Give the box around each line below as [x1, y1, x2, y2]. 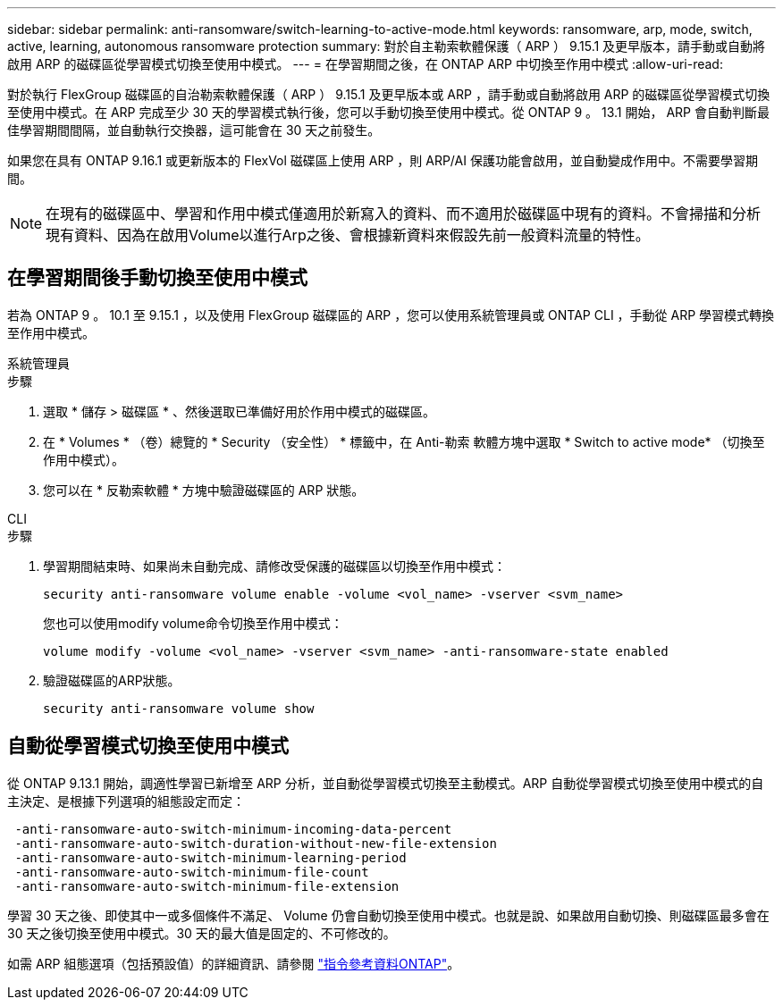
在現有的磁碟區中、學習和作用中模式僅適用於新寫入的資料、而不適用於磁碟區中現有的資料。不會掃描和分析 [46, 205, 762, 222]
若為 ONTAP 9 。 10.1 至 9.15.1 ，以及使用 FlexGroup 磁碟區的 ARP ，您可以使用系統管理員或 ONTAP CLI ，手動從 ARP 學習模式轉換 [7, 306, 775, 323]
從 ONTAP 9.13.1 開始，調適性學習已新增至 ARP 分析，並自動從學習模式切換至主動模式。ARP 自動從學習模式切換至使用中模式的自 [7, 775, 764, 791]
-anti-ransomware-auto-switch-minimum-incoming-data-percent [14, 821, 452, 836]
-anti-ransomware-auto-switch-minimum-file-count [14, 864, 369, 879]
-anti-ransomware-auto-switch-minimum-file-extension [14, 878, 400, 894]
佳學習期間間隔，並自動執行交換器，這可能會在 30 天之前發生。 [7, 122, 381, 138]
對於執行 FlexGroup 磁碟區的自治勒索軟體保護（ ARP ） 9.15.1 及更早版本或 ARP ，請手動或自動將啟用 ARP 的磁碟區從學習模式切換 [7, 87, 770, 102]
